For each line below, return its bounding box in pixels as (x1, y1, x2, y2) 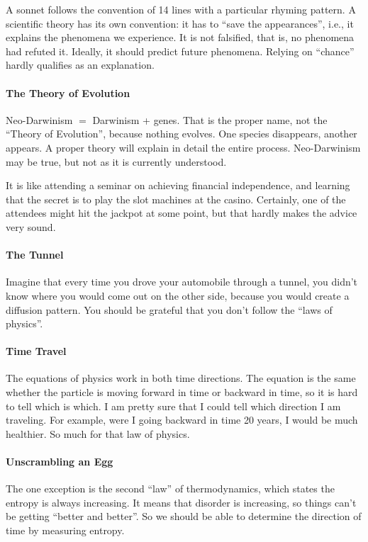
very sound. (6, 219, 56, 234)
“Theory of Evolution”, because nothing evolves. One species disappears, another (6, 126, 357, 141)
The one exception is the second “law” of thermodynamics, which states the (6, 481, 335, 496)
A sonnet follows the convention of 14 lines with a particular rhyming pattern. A (6, 2, 356, 16)
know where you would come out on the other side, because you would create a (6, 288, 350, 303)
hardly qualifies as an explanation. (6, 57, 155, 72)
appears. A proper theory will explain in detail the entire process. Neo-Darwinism (6, 140, 361, 154)
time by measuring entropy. (6, 523, 125, 538)
